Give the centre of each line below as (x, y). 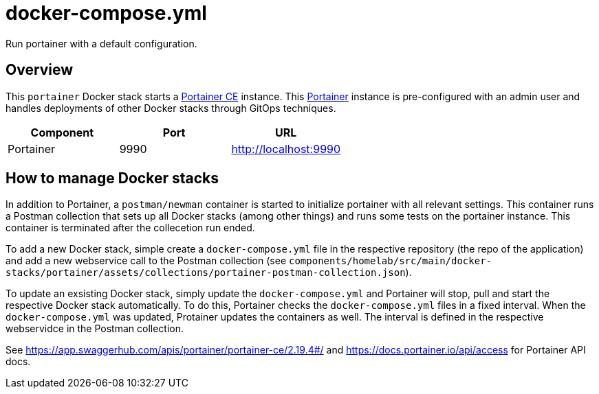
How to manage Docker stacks (112, 178)
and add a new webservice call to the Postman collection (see (146, 261)
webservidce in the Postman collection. (95, 329)
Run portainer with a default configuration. (101, 43)
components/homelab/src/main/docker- (390, 261)
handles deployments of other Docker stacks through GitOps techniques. (171, 108)
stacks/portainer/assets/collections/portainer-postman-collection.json (206, 273)
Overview (40, 70)
